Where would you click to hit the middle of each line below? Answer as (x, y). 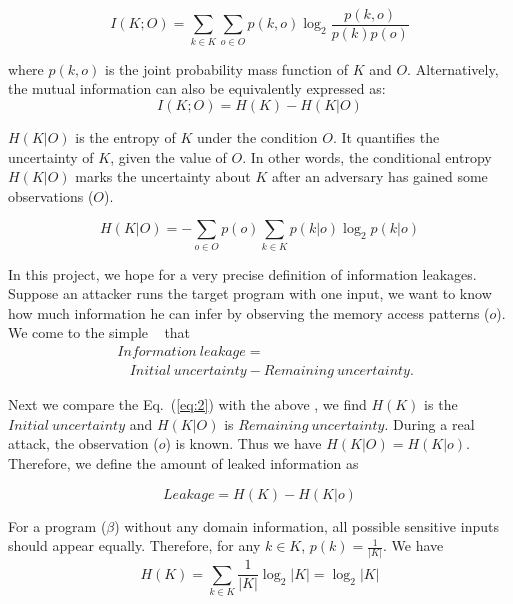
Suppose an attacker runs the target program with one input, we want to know (250, 293)
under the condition (257, 136)
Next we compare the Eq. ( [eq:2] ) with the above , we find (187, 404)
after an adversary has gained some (380, 176)
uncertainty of (51, 156)
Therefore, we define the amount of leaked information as (183, 462)
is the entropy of (125, 136)
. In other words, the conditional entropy (367, 156)
